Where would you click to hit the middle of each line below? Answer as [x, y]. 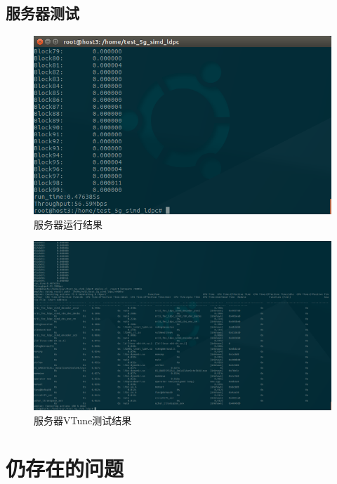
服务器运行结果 [68, 224]
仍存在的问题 [65, 468]
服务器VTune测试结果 [83, 420]
